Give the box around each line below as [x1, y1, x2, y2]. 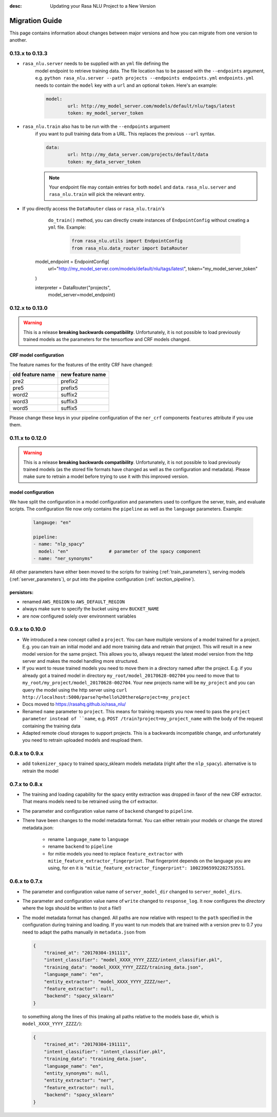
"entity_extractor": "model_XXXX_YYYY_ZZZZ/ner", [44, 979, 171, 984]
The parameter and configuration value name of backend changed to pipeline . [22, 808, 193, 814]
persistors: [9, 589, 34, 595]
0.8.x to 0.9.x [9, 750, 44, 757]
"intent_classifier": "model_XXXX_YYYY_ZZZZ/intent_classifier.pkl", [44, 957, 223, 963]
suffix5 [61, 404, 78, 412]
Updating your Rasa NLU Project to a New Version [50, 3, 156, 9]
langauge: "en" [33, 519, 71, 526]
